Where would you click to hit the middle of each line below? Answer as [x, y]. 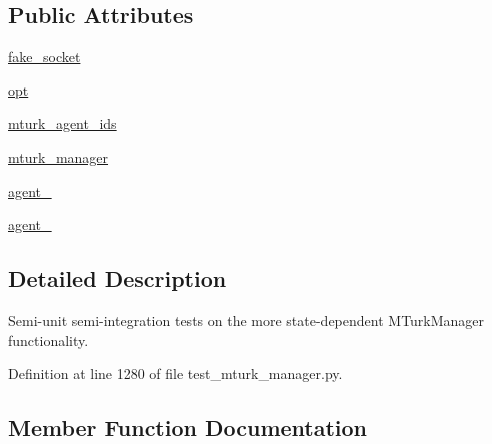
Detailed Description [117, 278]
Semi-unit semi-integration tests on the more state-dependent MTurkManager [246, 319]
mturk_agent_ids [62, 123]
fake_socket [44, 56]
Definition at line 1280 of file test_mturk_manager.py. [175, 373]
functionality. [48, 339]
